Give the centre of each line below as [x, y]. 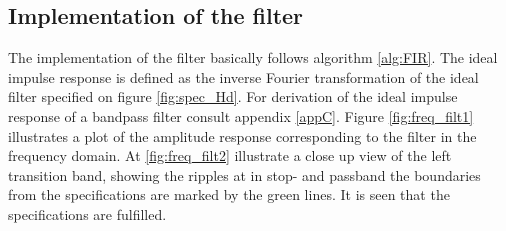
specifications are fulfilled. [87, 213]
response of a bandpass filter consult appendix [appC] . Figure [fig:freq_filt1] [241, 115]
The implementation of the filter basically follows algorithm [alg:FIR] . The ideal [253, 57]
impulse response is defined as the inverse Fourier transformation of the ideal [243, 76]
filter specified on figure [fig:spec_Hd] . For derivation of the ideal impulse [233, 96]
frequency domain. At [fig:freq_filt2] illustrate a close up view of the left [230, 155]
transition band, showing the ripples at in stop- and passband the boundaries [244, 174]
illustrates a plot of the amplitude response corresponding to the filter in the [242, 135]
